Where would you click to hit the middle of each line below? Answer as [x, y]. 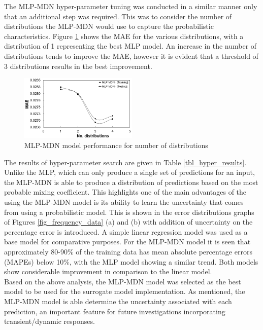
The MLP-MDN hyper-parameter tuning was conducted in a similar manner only [131, 6]
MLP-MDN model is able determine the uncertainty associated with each [118, 301]
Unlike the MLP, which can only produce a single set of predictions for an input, [129, 172]
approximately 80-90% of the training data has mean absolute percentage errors [128, 251]
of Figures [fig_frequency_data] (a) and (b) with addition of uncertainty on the [128, 222]
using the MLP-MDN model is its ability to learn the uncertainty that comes [124, 202]
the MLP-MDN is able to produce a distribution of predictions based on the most [131, 182]
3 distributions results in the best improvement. [78, 66]
